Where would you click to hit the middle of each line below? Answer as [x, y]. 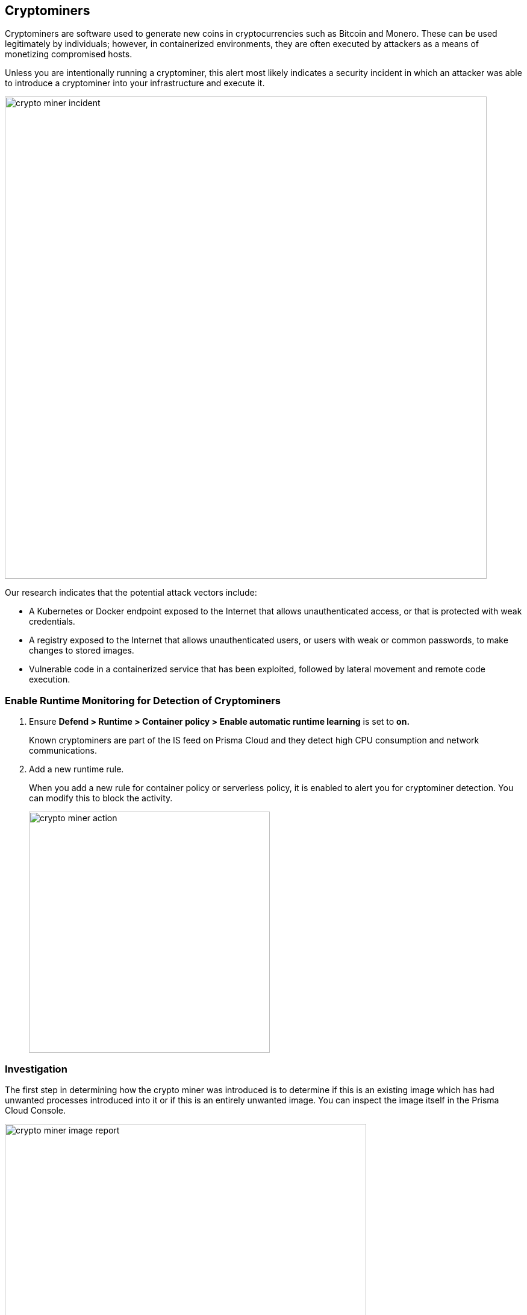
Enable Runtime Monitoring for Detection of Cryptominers [143, 700]
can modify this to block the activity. [101, 798]
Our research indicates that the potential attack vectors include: [131, 593]
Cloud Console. [36, 1110]
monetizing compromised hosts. [69, 54]
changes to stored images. [82, 651]
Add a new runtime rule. [76, 769]
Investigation [36, 1069]
